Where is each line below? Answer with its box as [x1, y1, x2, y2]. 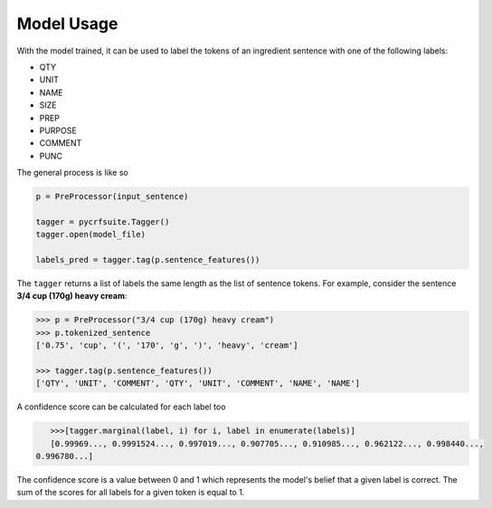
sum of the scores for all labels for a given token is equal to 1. [16, 487, 245, 498]
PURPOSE [39, 125, 77, 136]
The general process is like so [16, 168, 128, 178]
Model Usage [16, 14, 118, 34]
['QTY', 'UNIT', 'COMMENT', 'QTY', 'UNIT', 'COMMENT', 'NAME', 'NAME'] [35, 379, 361, 388]
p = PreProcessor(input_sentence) [35, 191, 189, 202]
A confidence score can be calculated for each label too [16, 401, 226, 412]
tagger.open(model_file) [35, 229, 147, 240]
